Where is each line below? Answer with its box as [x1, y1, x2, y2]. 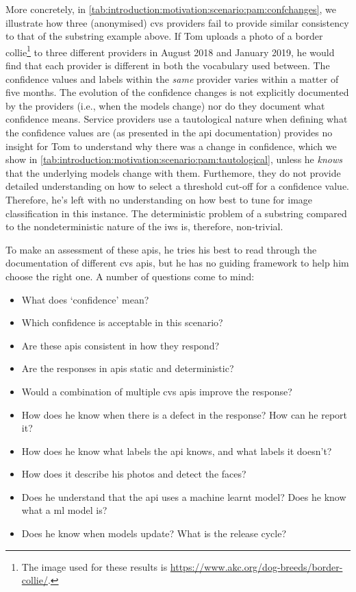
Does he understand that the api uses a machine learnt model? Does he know [21, 489, 346, 504]
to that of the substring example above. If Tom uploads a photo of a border [5, 29, 323, 43]
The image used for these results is [21, 559, 168, 573]
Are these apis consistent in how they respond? [21, 338, 220, 352]
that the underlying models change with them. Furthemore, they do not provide [5, 165, 341, 180]
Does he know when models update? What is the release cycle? [21, 526, 287, 541]
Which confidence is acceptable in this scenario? [21, 315, 223, 330]
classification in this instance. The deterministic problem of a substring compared [5, 206, 347, 220]
